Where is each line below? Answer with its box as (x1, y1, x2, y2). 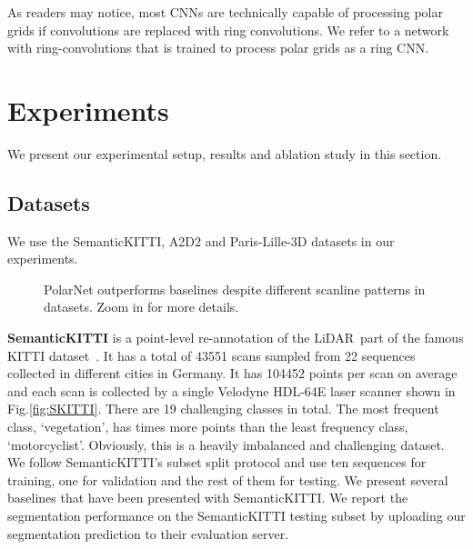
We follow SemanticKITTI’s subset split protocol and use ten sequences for (7, 453, 427, 472)
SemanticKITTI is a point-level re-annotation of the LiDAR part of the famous (7, 328, 464, 347)
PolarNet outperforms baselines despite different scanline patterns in (44, 279, 426, 298)
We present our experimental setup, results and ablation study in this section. (7, 144, 442, 163)
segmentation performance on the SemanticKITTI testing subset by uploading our (7, 506, 466, 525)
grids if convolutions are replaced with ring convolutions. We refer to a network (7, 20, 449, 39)
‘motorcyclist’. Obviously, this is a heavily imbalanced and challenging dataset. (7, 434, 445, 454)
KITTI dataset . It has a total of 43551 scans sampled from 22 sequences (7, 345, 416, 364)
